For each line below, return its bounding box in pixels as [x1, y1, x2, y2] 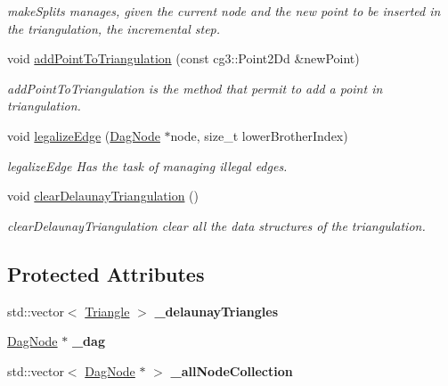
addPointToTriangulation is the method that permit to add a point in [7, 78, 383, 97]
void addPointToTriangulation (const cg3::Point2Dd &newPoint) [7, 49, 360, 68]
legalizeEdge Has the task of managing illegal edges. [7, 156, 288, 175]
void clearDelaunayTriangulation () [7, 186, 199, 205]
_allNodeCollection [170, 361, 293, 380]
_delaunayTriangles [154, 301, 278, 320]
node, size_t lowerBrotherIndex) [170, 126, 348, 144]
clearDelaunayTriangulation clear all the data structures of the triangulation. [7, 216, 426, 234]
